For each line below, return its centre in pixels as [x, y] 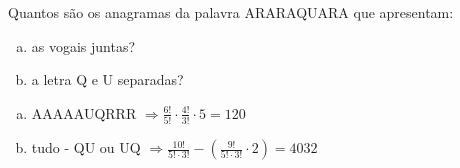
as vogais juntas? [83, 45]
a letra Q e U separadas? [107, 79]
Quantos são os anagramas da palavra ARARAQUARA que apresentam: [231, 12]
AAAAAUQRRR [84, 112]
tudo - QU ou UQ [86, 147]
